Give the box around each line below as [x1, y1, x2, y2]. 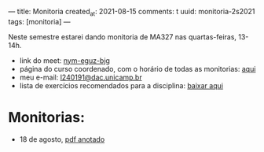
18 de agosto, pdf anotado [19, 134, 105, 144]
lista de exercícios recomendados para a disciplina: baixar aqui [19, 80, 224, 90]
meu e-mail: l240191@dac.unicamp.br [19, 72, 143, 82]
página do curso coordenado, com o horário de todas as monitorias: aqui [19, 64, 256, 73]
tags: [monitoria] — [8, 17, 71, 26]
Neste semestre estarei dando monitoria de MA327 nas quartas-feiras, [8, 32, 237, 42]
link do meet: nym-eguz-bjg [19, 55, 110, 65]
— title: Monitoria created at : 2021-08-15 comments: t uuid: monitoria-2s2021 [8, 7, 255, 18]
